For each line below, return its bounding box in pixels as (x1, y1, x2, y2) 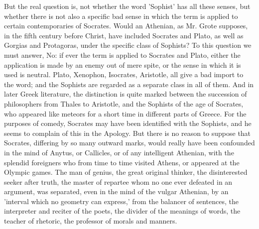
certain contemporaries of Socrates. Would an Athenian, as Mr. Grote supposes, (4, 20, 248, 31)
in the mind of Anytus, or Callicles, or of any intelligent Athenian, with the (4, 147, 234, 157)
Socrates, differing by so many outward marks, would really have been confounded (4, 137, 255, 148)
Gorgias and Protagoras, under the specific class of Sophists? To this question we (4, 40, 252, 50)
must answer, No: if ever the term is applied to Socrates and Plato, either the (4, 49, 241, 60)
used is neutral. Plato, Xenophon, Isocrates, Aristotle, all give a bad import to (4, 69, 244, 80)
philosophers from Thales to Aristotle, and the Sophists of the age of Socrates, (4, 98, 244, 109)
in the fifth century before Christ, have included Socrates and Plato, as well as (4, 30, 244, 40)
